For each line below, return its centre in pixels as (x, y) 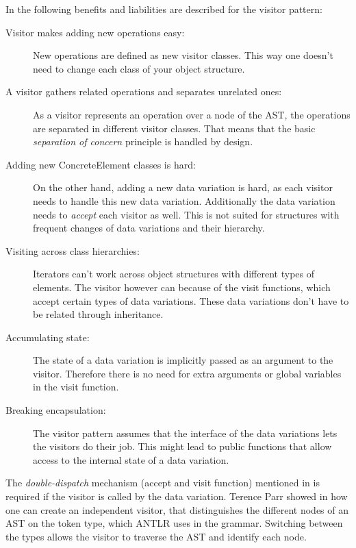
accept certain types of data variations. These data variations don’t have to (191, 300)
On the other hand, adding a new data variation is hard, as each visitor (183, 187)
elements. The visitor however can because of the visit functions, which (182, 287)
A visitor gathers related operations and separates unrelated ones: (144, 91)
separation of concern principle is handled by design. (143, 141)
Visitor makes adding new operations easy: (95, 32)
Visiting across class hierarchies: (73, 250)
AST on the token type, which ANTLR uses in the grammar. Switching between (174, 523)
